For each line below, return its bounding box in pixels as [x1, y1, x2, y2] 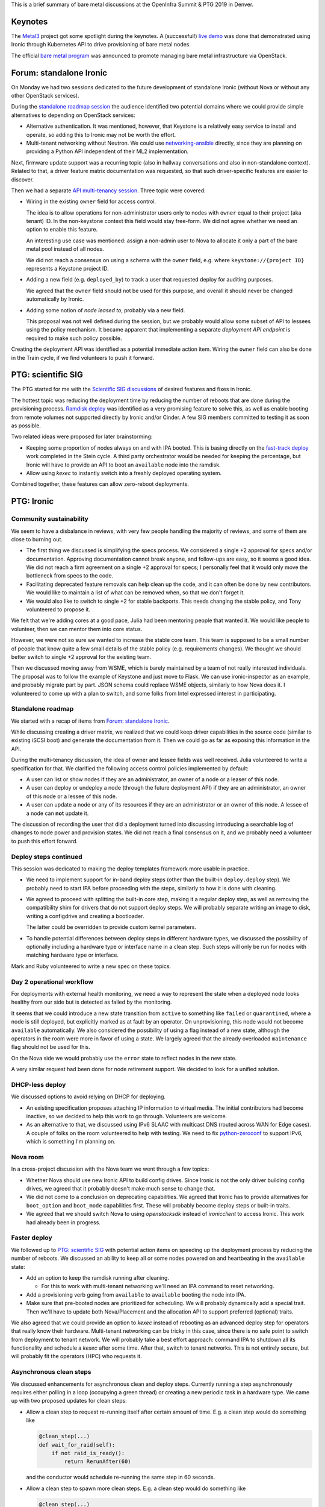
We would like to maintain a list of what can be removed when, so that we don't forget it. [26, 589, 245, 596]
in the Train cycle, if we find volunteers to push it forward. [11, 354, 155, 361]
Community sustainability [11, 515, 88, 523]
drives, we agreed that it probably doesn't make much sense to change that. [26, 1185, 216, 1192]
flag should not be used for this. [11, 1043, 90, 1051]
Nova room [11, 1153, 45, 1161]
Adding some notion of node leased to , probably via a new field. [26, 306, 185, 313]
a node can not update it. [26, 810, 89, 817]
